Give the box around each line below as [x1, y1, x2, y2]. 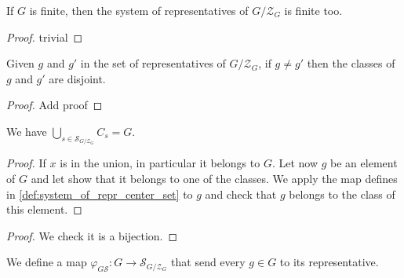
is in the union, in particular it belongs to [60, 155, 260, 171]
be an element [330, 155, 398, 171]
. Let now [271, 155, 318, 171]
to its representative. [279, 254, 379, 270]
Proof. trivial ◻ [6, 28, 83, 45]
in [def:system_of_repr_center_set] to [6, 185, 193, 202]
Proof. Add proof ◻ [6, 97, 103, 113]
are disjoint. [49, 70, 106, 86]
